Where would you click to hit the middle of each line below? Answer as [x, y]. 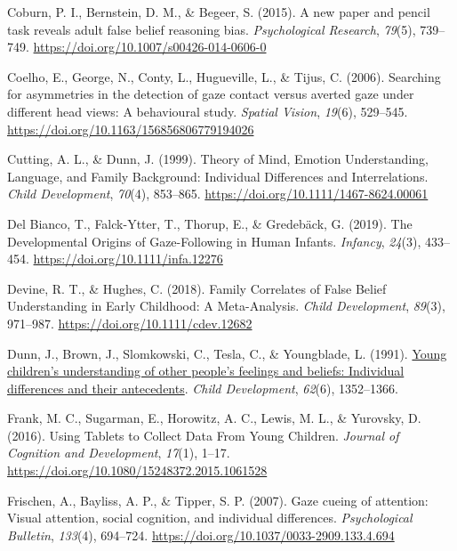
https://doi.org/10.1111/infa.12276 [128, 259]
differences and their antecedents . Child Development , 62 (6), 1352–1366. [203, 388]
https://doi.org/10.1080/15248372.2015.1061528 [137, 470]
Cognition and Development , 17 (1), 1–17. [119, 453]
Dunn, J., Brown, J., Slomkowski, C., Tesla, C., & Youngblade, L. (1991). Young [227, 353]
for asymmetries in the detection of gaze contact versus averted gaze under [211, 94]
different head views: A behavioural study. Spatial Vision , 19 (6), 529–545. [208, 111]
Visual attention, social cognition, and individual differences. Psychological [210, 518]
